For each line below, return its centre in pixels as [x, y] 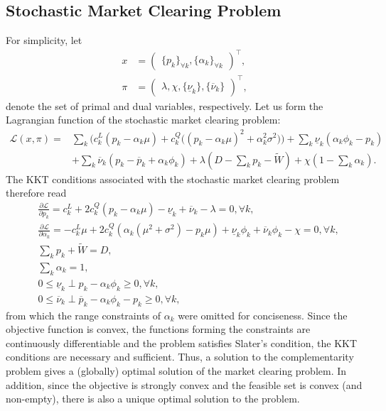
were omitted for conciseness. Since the [263, 315]
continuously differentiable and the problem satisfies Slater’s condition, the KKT [182, 342]
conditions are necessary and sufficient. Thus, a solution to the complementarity [180, 357]
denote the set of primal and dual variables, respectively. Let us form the [165, 105]
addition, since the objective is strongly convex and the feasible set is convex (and [184, 384]
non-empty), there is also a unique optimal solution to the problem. [153, 399]
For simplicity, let [44, 40]
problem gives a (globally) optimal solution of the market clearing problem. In [176, 370]
